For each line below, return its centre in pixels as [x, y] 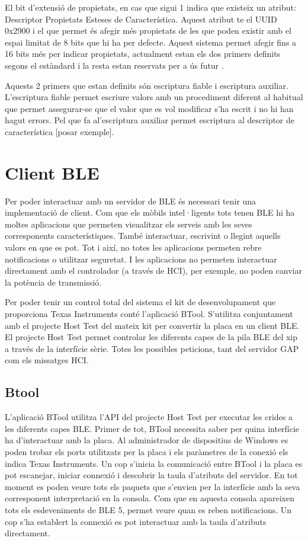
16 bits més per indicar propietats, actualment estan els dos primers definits [143, 54]
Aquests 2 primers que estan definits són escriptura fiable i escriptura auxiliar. [147, 85]
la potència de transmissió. [53, 282]
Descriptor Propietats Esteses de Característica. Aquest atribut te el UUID [141, 19]
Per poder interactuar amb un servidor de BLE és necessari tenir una [131, 201]
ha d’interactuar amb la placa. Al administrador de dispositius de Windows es [147, 440]
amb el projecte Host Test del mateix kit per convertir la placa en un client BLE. [152, 325]
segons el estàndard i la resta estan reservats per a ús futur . [114, 65]
